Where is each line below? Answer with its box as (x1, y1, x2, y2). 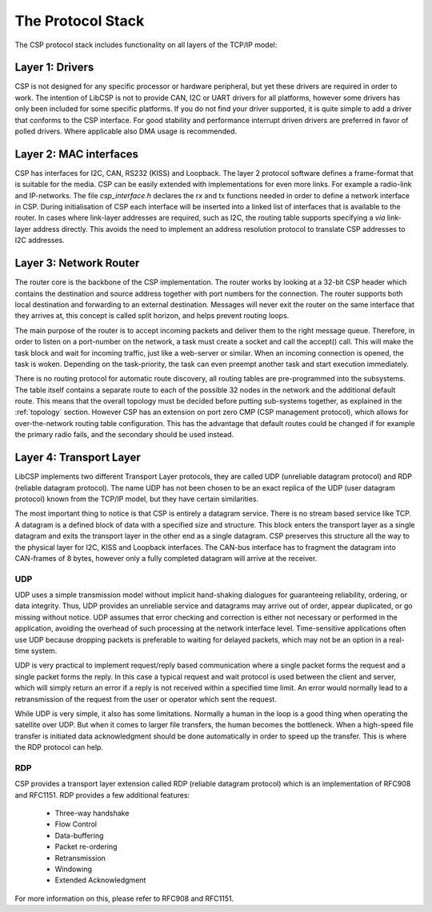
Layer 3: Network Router (14, 257, 140, 270)
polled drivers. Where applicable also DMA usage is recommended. (14, 126, 238, 136)
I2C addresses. (14, 236, 66, 245)
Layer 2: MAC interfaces (14, 147, 139, 161)
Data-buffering (54, 830, 104, 840)
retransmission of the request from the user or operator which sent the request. (14, 694, 278, 703)
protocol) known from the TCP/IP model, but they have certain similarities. (14, 494, 259, 504)
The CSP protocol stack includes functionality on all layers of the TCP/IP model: (14, 40, 278, 50)
